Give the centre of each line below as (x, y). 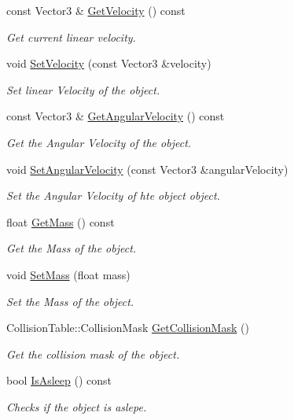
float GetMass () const (61, 221)
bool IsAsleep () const (59, 380)
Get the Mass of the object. (72, 248)
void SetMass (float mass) (68, 274)
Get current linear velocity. (71, 37)
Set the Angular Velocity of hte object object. (113, 195)
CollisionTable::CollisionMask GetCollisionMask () (128, 328)
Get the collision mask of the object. (93, 354)
